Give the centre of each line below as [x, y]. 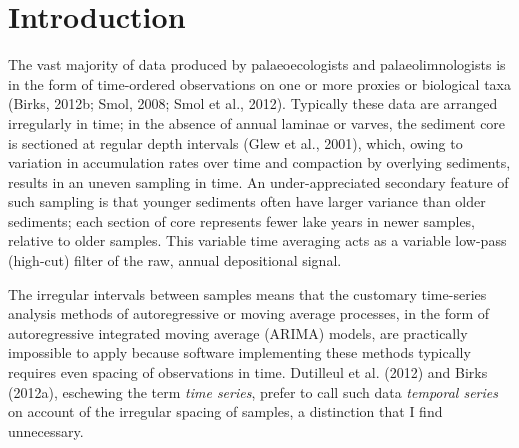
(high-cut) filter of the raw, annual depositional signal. [175, 260]
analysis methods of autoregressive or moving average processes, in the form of [249, 313]
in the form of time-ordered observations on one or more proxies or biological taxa [259, 83]
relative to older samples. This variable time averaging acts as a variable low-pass [257, 240]
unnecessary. [46, 430]
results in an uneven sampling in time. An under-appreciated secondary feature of [258, 181]
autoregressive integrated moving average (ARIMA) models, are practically [238, 332]
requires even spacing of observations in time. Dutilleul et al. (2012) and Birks [248, 372]
